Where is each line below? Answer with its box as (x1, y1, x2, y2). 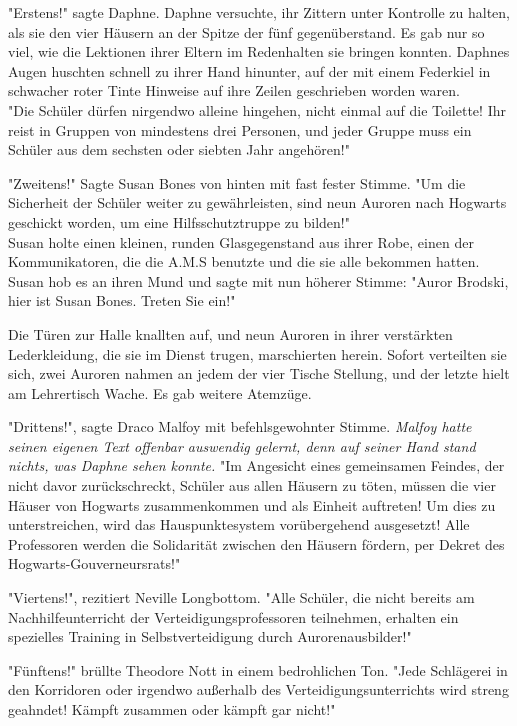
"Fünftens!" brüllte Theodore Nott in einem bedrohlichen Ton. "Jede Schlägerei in (8, 659, 508, 680)
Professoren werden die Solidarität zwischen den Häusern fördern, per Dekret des (8, 533, 505, 554)
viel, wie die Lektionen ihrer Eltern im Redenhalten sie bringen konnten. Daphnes (8, 41, 510, 62)
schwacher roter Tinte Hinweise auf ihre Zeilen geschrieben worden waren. (8, 80, 460, 101)
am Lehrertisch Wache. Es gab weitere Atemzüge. (8, 382, 312, 403)
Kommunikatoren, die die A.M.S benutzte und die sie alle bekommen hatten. (8, 251, 480, 272)
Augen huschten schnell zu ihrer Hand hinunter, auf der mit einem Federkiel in (8, 60, 491, 81)
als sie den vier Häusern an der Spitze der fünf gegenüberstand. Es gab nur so (8, 21, 485, 42)
